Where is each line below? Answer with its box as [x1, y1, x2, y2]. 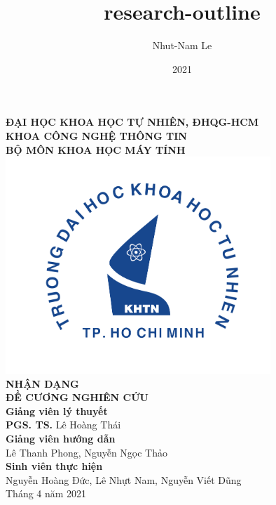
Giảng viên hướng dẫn [6, 431, 116, 445]
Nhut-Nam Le [152, 38, 212, 53]
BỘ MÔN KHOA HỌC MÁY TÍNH [6, 142, 186, 157]
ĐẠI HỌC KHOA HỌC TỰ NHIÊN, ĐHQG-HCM [6, 114, 259, 129]
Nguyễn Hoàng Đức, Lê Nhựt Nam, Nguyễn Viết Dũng [6, 472, 242, 487]
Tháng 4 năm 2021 [6, 486, 87, 501]
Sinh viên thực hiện [6, 459, 103, 473]
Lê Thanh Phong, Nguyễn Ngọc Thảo [6, 445, 168, 459]
